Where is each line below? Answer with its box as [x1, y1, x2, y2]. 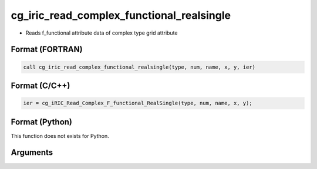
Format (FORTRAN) [11, 45, 83, 55]
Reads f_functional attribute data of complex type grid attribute [25, 29, 178, 36]
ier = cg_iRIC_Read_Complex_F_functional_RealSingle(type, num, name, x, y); [23, 100, 252, 107]
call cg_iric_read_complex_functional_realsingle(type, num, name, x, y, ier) [23, 63, 255, 70]
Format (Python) [11, 117, 73, 127]
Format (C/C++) [11, 80, 70, 90]
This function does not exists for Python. [11, 132, 109, 139]
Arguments [11, 147, 53, 158]
